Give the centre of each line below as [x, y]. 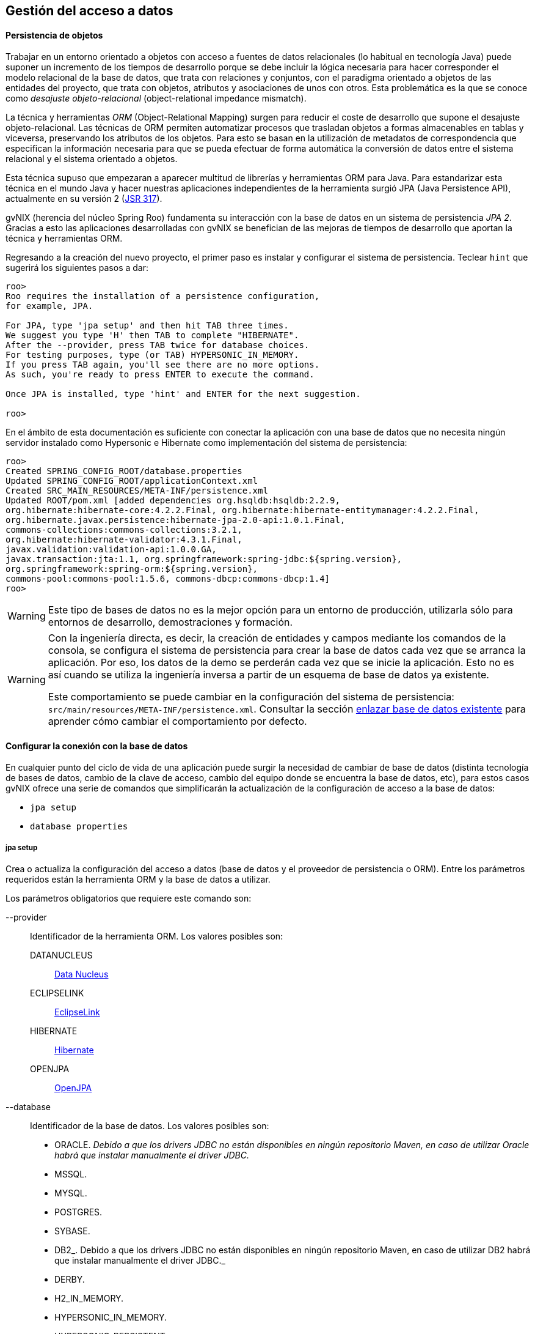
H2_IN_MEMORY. [89, 1299]
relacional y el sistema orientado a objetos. [92, 159]
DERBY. [70, 1280]
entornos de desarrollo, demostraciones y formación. [170, 622]
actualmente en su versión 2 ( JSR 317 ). [84, 199]
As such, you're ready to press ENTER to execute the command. [160, 375]
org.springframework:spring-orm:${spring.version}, [132, 569]
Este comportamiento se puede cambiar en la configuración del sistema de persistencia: [251, 697]
